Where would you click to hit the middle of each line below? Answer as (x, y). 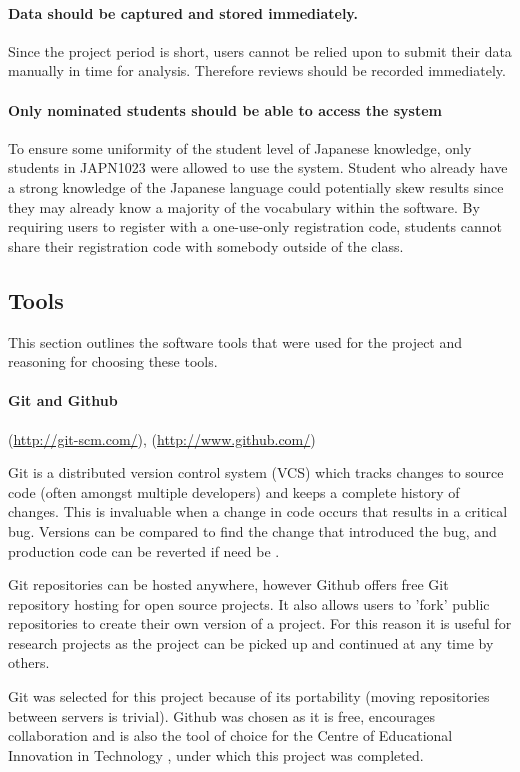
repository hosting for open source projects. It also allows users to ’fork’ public (249, 603)
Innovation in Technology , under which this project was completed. (216, 754)
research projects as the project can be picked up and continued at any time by (251, 642)
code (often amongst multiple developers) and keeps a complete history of (234, 491)
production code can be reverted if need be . (144, 550)
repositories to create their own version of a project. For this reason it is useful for (260, 623)
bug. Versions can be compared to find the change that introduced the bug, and (252, 530)
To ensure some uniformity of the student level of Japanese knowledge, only (240, 147)
